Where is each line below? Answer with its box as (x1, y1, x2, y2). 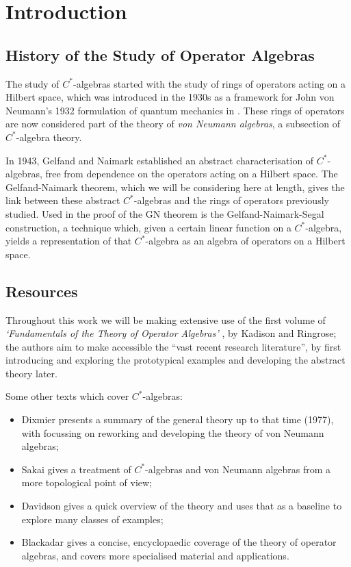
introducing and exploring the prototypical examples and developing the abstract (5, 353, 346, 367)
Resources (5, 280, 78, 301)
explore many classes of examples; (21, 512, 164, 526)
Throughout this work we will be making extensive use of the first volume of (5, 312, 326, 327)
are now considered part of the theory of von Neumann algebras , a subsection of (5, 116, 341, 131)
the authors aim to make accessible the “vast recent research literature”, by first (5, 339, 341, 353)
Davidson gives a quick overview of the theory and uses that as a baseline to (21, 499, 342, 513)
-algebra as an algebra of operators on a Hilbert (145, 234, 346, 248)
